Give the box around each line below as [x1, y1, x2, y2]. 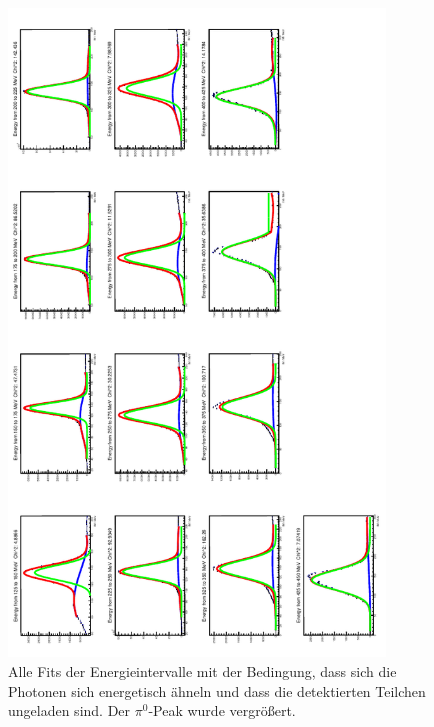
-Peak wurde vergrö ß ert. [148, 700, 296, 721]
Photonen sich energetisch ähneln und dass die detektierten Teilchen [8, 680, 426, 701]
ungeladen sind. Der [8, 700, 131, 721]
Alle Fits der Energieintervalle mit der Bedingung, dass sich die [8, 660, 397, 681]
